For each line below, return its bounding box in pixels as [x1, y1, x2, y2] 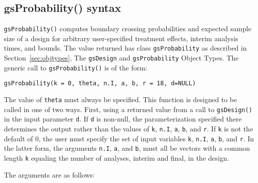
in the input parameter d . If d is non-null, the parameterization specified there [4, 114, 242, 124]
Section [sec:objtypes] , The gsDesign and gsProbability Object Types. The [4, 53, 239, 63]
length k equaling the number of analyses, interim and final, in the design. [4, 153, 229, 163]
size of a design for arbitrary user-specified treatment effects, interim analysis [4, 33, 239, 43]
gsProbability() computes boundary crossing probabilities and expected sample [4, 23, 252, 34]
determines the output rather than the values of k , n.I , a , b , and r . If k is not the [4, 123, 253, 134]
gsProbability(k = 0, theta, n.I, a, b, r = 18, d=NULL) [4, 80, 196, 87]
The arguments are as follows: [4, 169, 95, 180]
